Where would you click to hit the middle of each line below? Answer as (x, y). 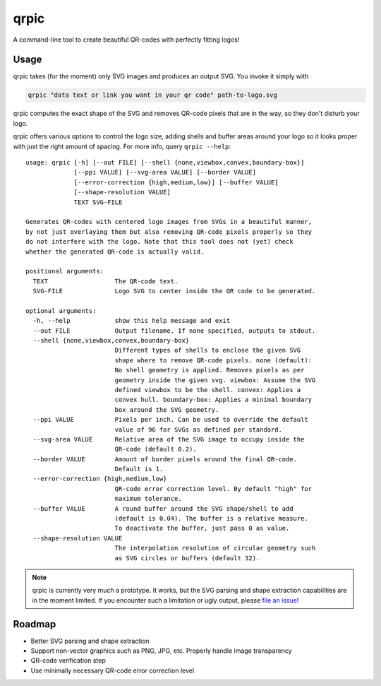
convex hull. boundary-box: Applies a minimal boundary (213, 400)
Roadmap (35, 624)
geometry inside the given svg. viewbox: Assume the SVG (215, 380)
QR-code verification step (68, 661)
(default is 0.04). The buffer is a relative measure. (211, 519)
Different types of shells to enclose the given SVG (208, 350)
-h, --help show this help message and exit (132, 321)
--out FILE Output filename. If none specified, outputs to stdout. (174, 331)
